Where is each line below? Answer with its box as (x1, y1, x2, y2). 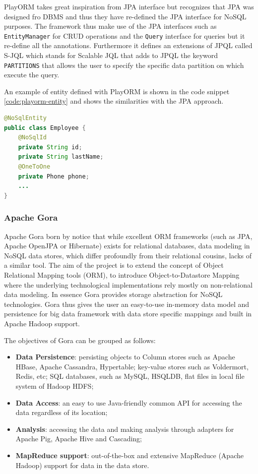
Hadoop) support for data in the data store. (15, 460, 149, 470)
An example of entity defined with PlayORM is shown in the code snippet (4, 86, 230, 96)
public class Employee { (4, 124, 86, 131)
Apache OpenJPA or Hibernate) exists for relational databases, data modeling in (4, 240, 250, 251)
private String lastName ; (18, 153, 104, 161)
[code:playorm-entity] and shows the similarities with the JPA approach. (4, 96, 224, 106)
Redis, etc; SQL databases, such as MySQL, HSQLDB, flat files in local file (15, 371, 245, 381)
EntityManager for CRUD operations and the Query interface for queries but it (4, 30, 245, 41)
